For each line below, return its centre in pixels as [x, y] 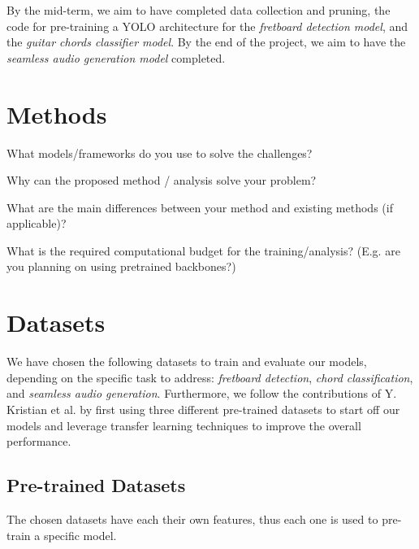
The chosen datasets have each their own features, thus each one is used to [192, 518]
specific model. [80, 535]
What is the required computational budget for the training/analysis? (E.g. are [203, 250]
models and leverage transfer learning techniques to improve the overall [184, 425]
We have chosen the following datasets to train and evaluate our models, [187, 362]
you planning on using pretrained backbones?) [121, 266]
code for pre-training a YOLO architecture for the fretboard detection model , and [207, 26]
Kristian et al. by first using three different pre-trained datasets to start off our [203, 409]
